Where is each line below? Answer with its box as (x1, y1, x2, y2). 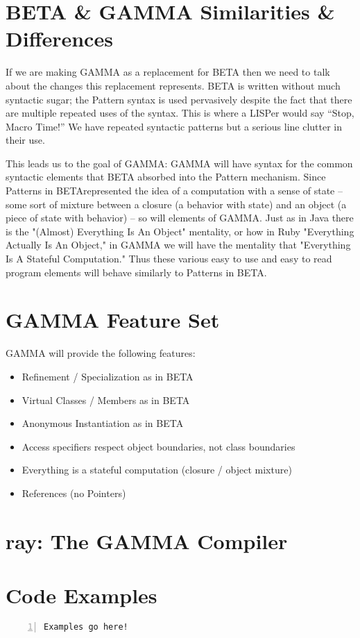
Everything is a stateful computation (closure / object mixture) (22, 462, 292, 477)
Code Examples (6, 581, 157, 610)
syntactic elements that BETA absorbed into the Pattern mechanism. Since (6, 169, 326, 184)
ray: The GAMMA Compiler (6, 526, 288, 555)
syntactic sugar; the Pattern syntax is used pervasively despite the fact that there (6, 92, 352, 106)
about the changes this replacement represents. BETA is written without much (6, 78, 341, 92)
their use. (6, 133, 45, 147)
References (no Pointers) (22, 485, 126, 500)
